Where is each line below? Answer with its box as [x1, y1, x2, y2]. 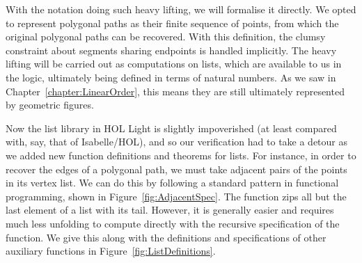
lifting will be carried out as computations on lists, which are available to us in [6, 56, 342, 71]
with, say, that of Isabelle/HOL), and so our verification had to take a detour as [6, 134, 348, 149]
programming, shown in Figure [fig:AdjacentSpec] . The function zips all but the [6, 189, 347, 203]
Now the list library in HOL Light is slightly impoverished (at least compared [6, 120, 337, 135]
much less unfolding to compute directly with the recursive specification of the [6, 216, 340, 230]
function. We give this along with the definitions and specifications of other [6, 230, 326, 244]
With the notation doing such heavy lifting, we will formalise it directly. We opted [6, 2, 356, 16]
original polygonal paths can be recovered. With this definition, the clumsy [6, 29, 326, 44]
